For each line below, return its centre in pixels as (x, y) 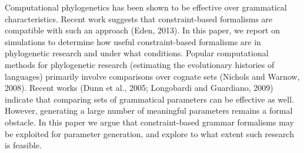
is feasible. (23, 145)
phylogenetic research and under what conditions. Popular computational (137, 53)
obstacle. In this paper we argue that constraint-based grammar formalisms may (149, 122)
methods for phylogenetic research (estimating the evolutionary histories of (140, 64)
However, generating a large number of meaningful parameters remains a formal (149, 110)
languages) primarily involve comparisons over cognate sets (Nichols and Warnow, (152, 76)
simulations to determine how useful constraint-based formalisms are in (133, 41)
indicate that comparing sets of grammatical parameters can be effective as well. (149, 99)
